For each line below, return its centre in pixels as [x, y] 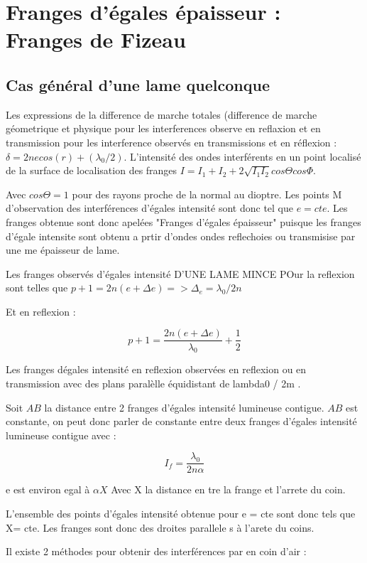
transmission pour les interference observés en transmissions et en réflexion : [171, 142]
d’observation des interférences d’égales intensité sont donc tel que [149, 208]
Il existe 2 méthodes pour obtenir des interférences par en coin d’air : [156, 551]
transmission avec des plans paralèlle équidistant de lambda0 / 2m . [153, 383]
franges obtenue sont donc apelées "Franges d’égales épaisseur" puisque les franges [183, 221]
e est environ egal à [48, 489]
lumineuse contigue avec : [61, 435]
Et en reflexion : [41, 311]
